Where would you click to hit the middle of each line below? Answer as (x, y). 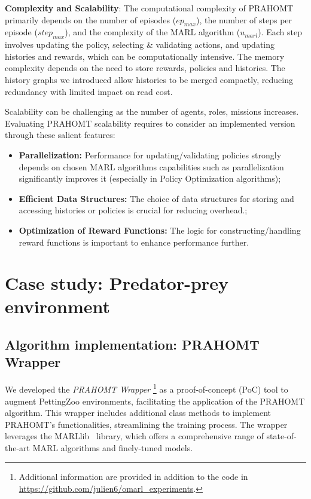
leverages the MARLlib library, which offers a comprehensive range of (134, 436)
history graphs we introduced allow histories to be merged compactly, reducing (149, 79)
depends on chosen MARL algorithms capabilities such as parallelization (151, 166)
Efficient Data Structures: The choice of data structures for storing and (156, 198)
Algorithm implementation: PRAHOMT (132, 345)
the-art (18, 447)
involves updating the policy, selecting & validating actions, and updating (140, 45)
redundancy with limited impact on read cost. (89, 91)
